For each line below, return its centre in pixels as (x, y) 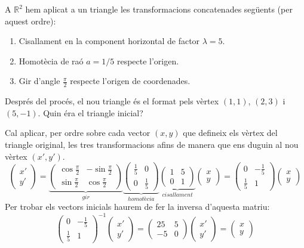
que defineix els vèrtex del (230, 133)
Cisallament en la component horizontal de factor (109, 41)
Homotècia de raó (51, 61)
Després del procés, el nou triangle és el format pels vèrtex (112, 101)
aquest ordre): (30, 21)
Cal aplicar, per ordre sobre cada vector (78, 133)
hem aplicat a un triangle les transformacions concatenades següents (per (159, 9)
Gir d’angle (39, 81)
